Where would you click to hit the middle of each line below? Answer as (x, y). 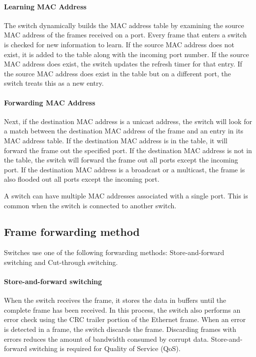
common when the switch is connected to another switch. (90, 205)
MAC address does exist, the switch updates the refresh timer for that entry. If (123, 64)
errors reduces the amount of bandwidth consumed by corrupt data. (106, 339)
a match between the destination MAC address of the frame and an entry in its (124, 131)
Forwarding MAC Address (50, 102)
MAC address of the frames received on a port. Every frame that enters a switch (126, 35)
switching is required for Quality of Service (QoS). (105, 348)
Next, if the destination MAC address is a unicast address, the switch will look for (128, 121)
